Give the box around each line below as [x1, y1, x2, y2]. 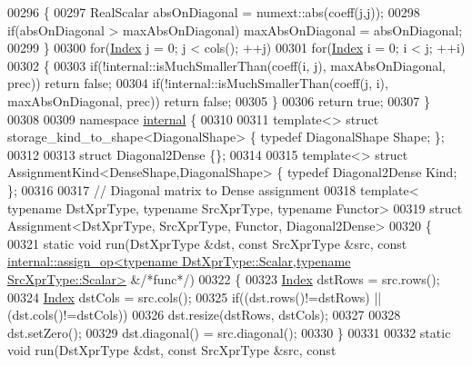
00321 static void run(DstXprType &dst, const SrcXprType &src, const [7, 233, 407, 252]
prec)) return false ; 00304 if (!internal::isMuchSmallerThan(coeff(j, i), [7, 74, 388, 93]
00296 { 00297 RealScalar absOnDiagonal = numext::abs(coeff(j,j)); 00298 [7, 3, 420, 21]
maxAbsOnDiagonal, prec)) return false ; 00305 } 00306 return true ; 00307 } [7, 91, 431, 110]
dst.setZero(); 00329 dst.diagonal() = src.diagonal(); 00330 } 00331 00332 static [7, 322, 451, 341]
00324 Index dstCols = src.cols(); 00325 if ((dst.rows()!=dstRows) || [7, 287, 382, 306]
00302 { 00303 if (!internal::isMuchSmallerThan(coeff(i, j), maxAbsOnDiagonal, [7, 55, 446, 74]
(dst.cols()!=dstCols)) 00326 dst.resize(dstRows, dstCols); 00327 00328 [7, 305, 401, 324]
